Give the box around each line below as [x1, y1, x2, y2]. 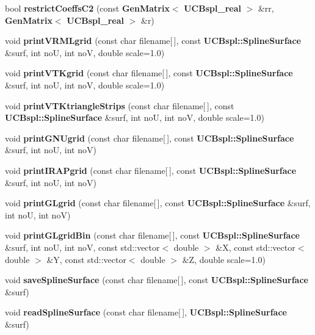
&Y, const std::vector [46, 253, 126, 265]
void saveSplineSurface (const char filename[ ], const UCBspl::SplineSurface [5, 273, 308, 286]
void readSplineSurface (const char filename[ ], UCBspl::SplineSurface [5, 306, 287, 319]
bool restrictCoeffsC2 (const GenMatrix [5, 2, 170, 14]
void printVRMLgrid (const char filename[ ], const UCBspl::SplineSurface [5, 34, 301, 47]
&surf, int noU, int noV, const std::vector [5, 240, 160, 253]
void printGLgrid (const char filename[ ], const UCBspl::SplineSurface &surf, [5, 196, 311, 209]
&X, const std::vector [215, 240, 295, 253]
